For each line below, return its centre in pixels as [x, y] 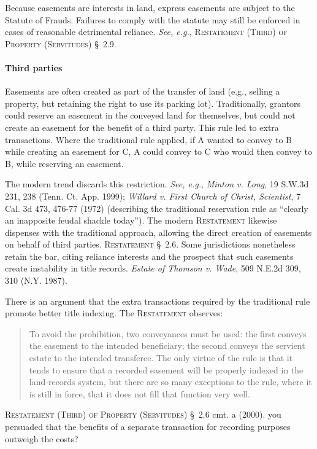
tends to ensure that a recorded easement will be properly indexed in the [166, 369]
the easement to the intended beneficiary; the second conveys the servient [167, 346]
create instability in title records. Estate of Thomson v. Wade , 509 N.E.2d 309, [153, 268]
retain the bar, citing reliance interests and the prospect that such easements [149, 256]
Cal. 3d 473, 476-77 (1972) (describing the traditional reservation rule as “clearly [157, 208]
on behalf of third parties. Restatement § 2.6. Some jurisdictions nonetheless [150, 244]
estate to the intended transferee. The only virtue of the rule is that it [161, 358]
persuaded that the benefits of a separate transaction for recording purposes [148, 427]
